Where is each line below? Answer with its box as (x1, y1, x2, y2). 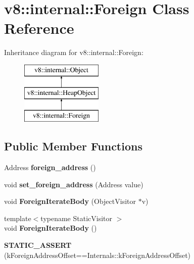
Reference (4, 18, 74, 38)
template (4, 213, 31, 223)
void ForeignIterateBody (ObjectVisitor (4, 196, 136, 206)
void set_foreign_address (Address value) (4, 179, 143, 189)
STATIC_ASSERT (4, 240, 72, 250)
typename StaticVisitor (40, 213, 113, 223)
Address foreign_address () (4, 162, 96, 173)
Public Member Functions (4, 138, 142, 154)
